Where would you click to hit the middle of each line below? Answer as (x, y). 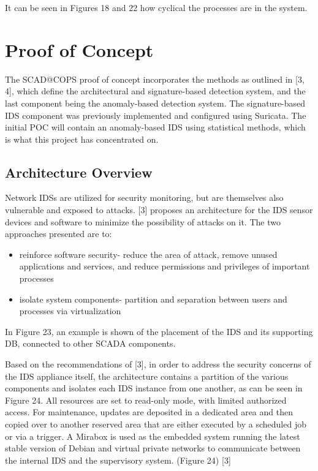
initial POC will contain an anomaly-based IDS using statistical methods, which (155, 127)
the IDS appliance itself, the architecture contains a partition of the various (147, 376)
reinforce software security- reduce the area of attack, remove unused (148, 254)
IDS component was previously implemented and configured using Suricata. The (156, 115)
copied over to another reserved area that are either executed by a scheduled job (156, 424)
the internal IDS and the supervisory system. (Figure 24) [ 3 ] (118, 460)
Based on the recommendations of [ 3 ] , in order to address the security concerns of (158, 364)
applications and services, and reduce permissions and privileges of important (165, 266)
